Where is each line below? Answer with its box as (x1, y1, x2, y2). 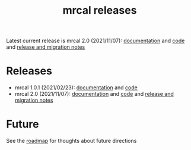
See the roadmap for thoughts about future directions (6, 137, 137, 145)
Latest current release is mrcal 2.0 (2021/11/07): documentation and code (6, 37, 185, 45)
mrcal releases (62, 4, 137, 17)
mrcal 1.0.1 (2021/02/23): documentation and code (14, 84, 138, 91)
